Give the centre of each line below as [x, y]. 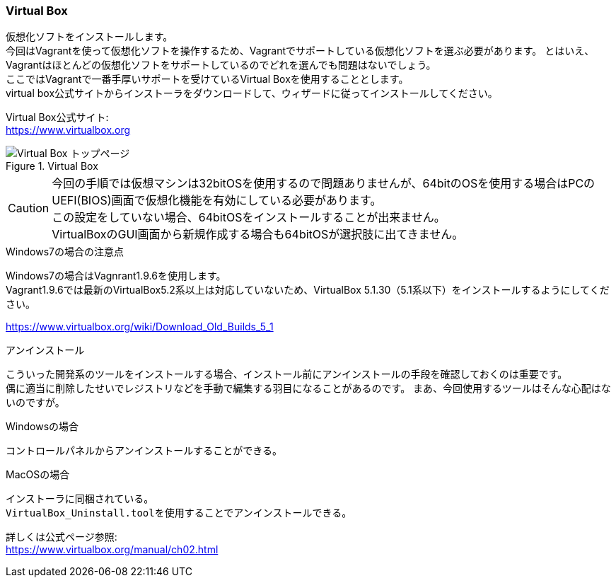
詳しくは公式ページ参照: [62, 537]
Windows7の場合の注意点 [65, 252]
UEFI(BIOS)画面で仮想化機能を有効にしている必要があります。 [217, 201]
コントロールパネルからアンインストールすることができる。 [144, 451]
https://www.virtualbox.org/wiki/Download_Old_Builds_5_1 [140, 327]
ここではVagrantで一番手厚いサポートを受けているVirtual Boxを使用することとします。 [207, 79]
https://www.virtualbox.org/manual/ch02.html [112, 550]
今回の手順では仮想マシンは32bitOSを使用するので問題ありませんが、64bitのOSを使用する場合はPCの [324, 184]
